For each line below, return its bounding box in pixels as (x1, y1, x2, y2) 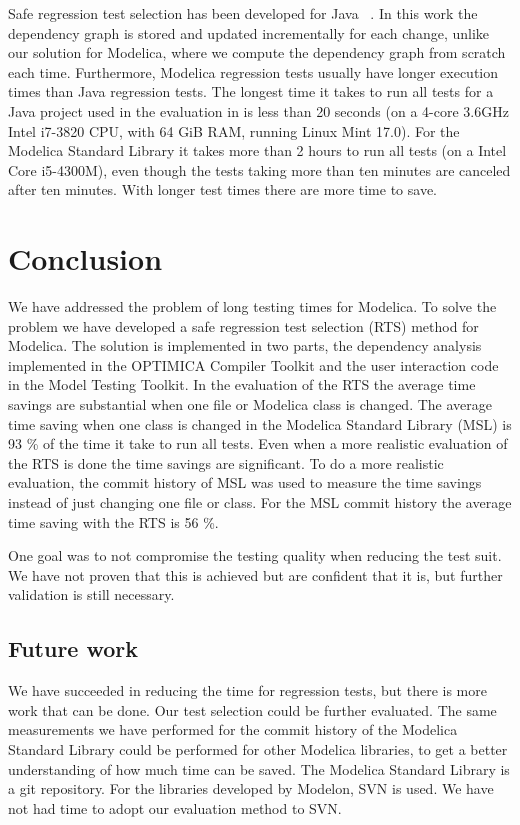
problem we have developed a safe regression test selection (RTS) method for (8, 315, 479, 336)
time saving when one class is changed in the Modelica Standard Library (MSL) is (8, 413, 512, 434)
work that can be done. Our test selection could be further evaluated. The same (8, 699, 497, 720)
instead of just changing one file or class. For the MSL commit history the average (8, 492, 512, 512)
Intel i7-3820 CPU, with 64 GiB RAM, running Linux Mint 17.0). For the (8, 120, 460, 141)
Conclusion (8, 238, 163, 279)
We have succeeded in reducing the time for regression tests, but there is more (8, 680, 487, 701)
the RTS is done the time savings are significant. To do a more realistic (8, 452, 444, 473)
